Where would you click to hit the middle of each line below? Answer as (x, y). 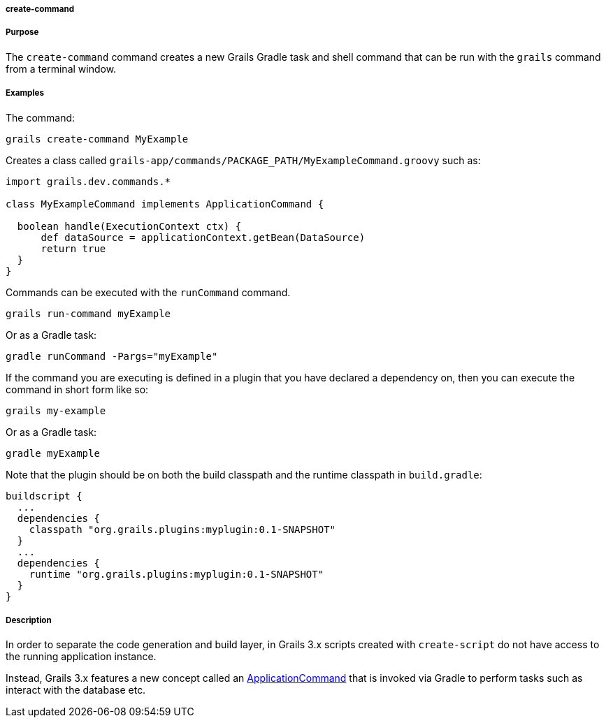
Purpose (22, 32)
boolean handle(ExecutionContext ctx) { (129, 226)
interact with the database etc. (76, 690)
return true (73, 248)
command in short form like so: (77, 389)
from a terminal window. (61, 68)
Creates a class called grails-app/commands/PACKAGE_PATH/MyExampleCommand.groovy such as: (243, 160)
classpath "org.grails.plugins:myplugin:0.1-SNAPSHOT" (182, 529)
